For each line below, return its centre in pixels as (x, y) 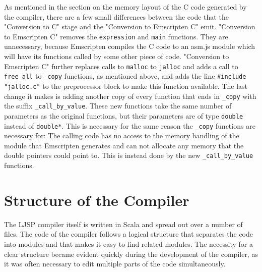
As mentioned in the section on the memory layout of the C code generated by (125, 7)
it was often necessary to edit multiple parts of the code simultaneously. (115, 264)
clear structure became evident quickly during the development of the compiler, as (131, 254)
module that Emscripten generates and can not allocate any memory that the (124, 145)
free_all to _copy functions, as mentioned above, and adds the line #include (125, 76)
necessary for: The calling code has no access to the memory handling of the (122, 135)
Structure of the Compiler (97, 200)
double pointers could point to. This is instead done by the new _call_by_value (129, 155)
